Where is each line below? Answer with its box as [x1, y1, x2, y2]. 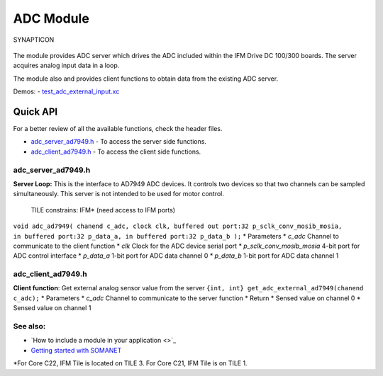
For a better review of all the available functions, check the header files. [13, 125, 223, 133]
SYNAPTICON [13, 35, 55, 44]
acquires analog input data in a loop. [13, 61, 120, 70]
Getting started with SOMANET [30, 346, 122, 354]
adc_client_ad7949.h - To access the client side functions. [30, 147, 201, 156]
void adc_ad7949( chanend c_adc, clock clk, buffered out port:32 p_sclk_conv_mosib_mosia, [13, 222, 343, 230]
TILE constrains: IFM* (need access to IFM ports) [30, 205, 176, 214]
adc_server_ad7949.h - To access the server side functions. [30, 137, 207, 146]
